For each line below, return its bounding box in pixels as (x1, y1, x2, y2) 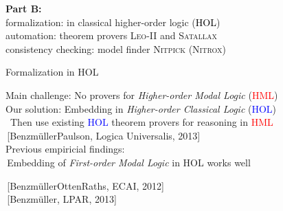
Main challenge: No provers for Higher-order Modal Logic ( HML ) (5, 87, 278, 102)
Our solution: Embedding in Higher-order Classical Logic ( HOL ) (5, 101, 277, 115)
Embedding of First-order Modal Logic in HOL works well (7, 155, 251, 169)
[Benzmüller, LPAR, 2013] (7, 192, 117, 206)
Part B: (5, 1, 42, 15)
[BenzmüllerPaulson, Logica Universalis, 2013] (7, 128, 201, 142)
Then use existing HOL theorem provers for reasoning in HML (10, 115, 273, 129)
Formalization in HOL (5, 65, 99, 79)
